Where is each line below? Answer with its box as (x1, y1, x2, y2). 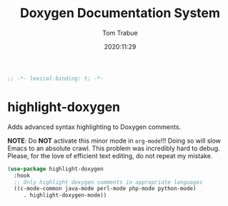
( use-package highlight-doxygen (7, 165, 104, 172)
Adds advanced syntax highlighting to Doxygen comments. (7, 123, 182, 131)
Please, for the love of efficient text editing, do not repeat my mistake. (7, 151, 213, 160)
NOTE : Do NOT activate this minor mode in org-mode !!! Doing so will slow (7, 136, 222, 145)
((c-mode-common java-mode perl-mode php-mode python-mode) (14, 185, 197, 192)
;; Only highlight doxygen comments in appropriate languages (14, 178, 203, 186)
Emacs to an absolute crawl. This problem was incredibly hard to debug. (7, 144, 220, 153)
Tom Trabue (102, 29, 138, 37)
